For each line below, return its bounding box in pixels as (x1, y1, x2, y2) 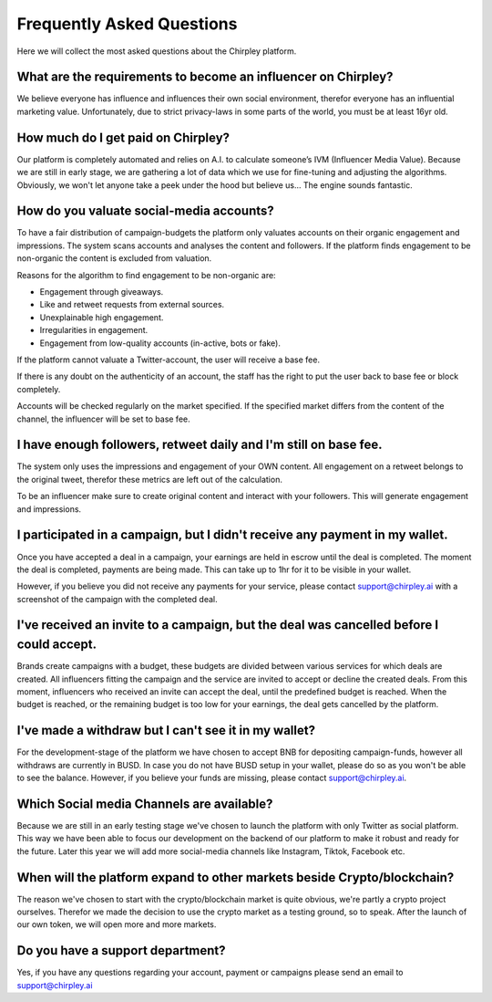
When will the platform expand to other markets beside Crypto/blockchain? (16, 870, 455, 885)
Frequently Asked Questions (16, 14, 238, 34)
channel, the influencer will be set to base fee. (16, 413, 190, 424)
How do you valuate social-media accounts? (16, 204, 275, 219)
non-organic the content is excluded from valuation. (16, 253, 212, 264)
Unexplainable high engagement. (39, 311, 164, 323)
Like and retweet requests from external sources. (39, 299, 225, 310)
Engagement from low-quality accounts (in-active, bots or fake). (39, 338, 282, 349)
